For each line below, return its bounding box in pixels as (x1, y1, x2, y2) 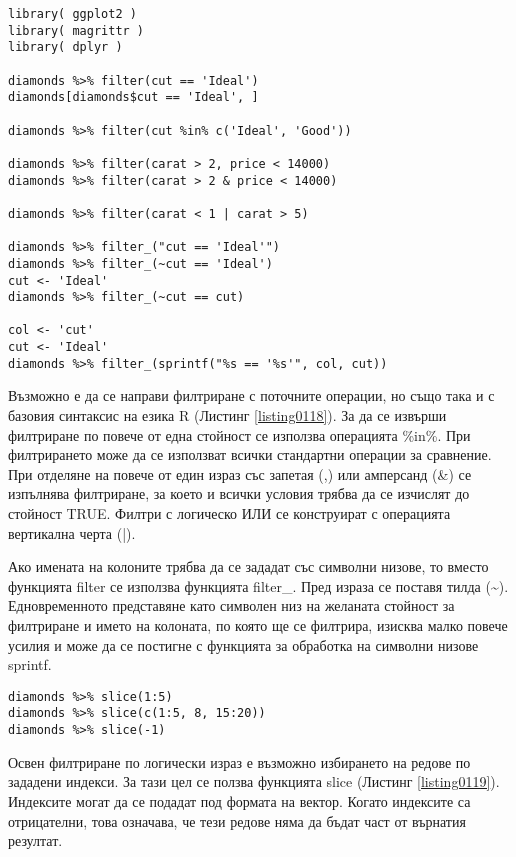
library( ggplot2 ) (8, 7, 137, 21)
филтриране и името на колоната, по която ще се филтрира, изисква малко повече (8, 614, 508, 635)
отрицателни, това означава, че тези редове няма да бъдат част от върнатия (8, 810, 466, 831)
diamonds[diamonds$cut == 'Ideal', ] (8, 90, 259, 105)
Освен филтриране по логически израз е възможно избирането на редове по (8, 751, 471, 772)
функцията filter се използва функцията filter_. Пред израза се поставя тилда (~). (8, 575, 509, 596)
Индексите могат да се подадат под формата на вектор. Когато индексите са (8, 790, 471, 811)
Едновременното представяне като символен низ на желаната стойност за (8, 595, 455, 616)
